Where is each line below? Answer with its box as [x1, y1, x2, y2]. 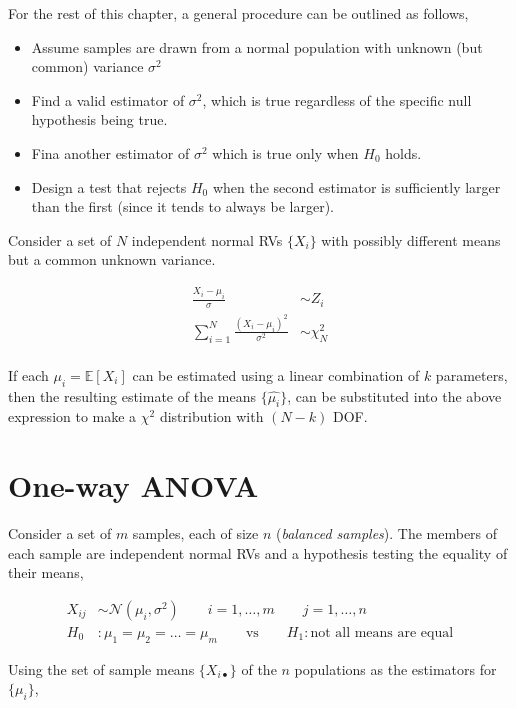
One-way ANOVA [8, 465, 259, 506]
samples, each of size [132, 523, 259, 544]
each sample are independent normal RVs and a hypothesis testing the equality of [8, 542, 508, 563]
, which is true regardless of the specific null [202, 89, 472, 110]
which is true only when [212, 142, 359, 163]
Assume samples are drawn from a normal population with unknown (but [31, 36, 483, 57]
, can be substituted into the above [287, 385, 502, 406]
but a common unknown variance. [8, 249, 216, 270]
